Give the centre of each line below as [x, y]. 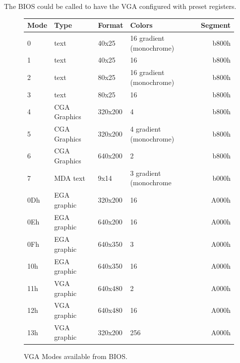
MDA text [70, 178]
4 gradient [146, 128]
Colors [141, 25]
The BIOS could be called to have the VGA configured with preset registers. [120, 6]
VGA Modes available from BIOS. [76, 356]
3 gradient [146, 173]
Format [111, 25]
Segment [216, 25]
